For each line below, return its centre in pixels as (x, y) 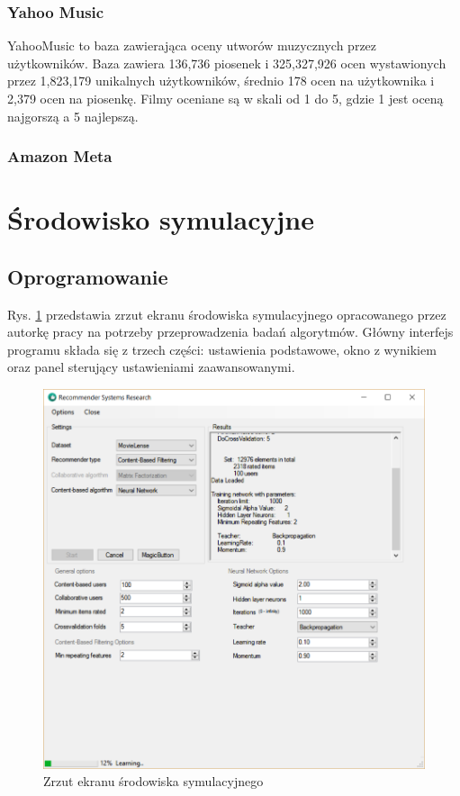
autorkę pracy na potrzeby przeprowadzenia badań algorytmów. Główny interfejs (230, 332)
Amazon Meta (60, 156)
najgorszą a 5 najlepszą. (73, 116)
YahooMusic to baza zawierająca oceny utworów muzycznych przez (192, 45)
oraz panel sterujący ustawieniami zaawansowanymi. (151, 367)
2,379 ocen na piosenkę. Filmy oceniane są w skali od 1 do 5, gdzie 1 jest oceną (225, 98)
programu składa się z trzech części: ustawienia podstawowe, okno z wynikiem (222, 349)
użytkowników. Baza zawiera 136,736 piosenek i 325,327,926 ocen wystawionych (227, 63)
